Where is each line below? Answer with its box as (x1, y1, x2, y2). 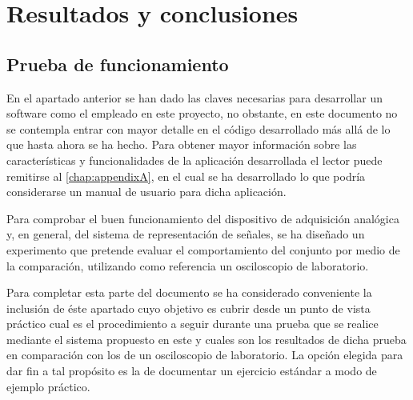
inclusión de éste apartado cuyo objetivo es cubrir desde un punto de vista (6, 299, 371, 316)
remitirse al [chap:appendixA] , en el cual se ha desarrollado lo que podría (6, 167, 366, 184)
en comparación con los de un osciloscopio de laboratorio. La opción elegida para (6, 346, 403, 363)
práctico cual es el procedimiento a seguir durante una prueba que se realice (6, 315, 379, 332)
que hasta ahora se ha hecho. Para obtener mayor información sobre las (6, 136, 357, 153)
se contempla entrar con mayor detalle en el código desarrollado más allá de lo (6, 120, 391, 137)
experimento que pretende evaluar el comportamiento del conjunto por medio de (6, 241, 400, 258)
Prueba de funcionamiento (6, 51, 229, 76)
